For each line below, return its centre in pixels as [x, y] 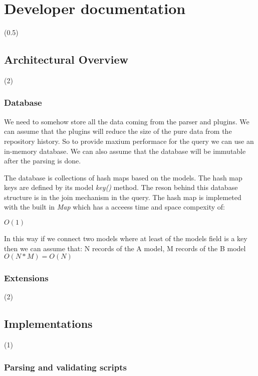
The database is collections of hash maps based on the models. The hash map [123, 177]
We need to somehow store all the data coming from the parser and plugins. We [127, 121]
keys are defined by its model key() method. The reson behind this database [121, 187]
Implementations [48, 324]
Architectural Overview [66, 59]
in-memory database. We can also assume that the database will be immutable [125, 151]
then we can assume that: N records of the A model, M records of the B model [125, 248]
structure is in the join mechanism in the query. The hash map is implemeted [123, 197]
